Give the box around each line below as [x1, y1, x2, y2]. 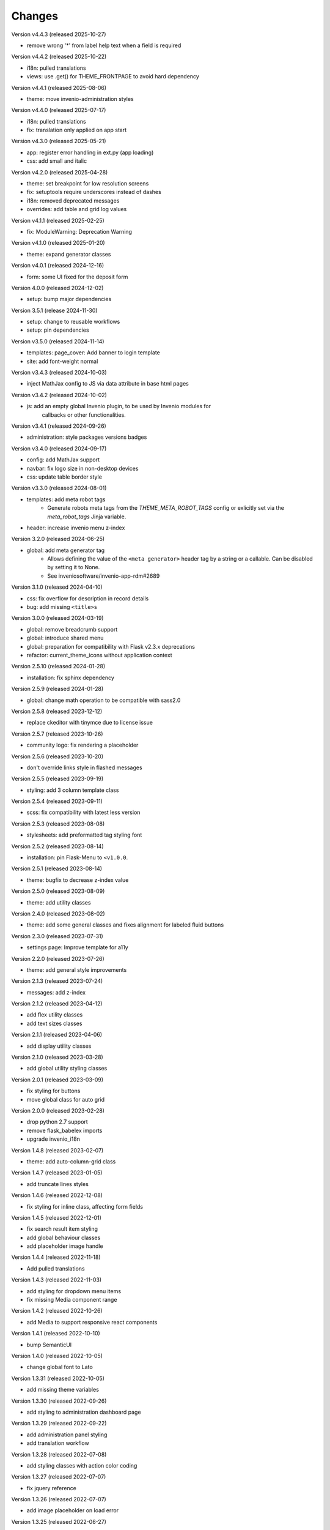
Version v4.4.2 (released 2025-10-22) [11, 53, 107, 61]
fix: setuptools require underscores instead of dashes [26, 188, 161, 196]
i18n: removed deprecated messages [26, 196, 120, 204]
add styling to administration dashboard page [26, 1408, 141, 1416]
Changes [11, 9, 58, 23]
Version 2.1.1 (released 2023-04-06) [11, 1031, 103, 1039]
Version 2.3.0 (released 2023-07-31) [11, 932, 103, 939]
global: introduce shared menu [26, 634, 104, 642]
